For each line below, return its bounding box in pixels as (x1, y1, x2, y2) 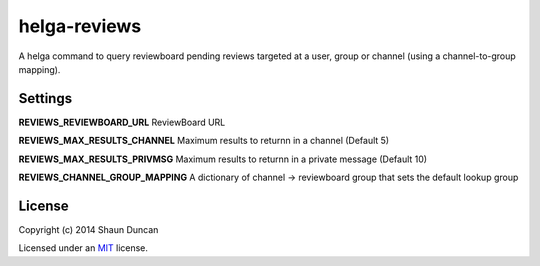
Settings (18, 90, 73, 107)
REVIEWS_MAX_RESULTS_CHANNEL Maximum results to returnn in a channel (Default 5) (18, 135, 390, 147)
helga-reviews (18, 15, 142, 37)
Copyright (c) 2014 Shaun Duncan (18, 223, 159, 235)
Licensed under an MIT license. (18, 242, 149, 254)
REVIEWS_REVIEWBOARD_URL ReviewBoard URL (18, 116, 226, 128)
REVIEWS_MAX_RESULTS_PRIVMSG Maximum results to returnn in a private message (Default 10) (18, 153, 428, 165)
